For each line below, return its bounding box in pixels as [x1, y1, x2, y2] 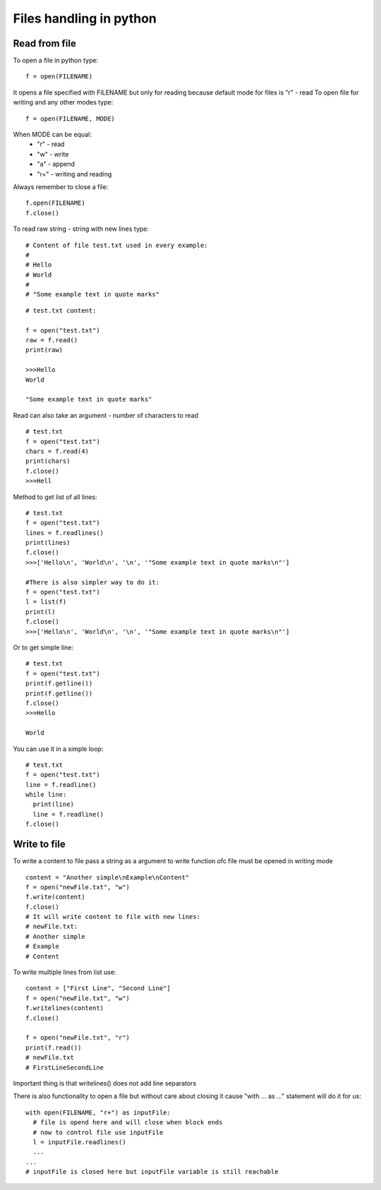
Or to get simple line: [13, 643, 74, 651]
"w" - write [37, 150, 69, 158]
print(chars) [25, 457, 71, 465]
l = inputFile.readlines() [32, 1138, 126, 1146]
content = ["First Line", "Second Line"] [25, 985, 171, 992]
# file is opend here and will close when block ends [32, 1119, 223, 1126]
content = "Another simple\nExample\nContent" [25, 873, 190, 882]
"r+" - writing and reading [37, 169, 112, 178]
